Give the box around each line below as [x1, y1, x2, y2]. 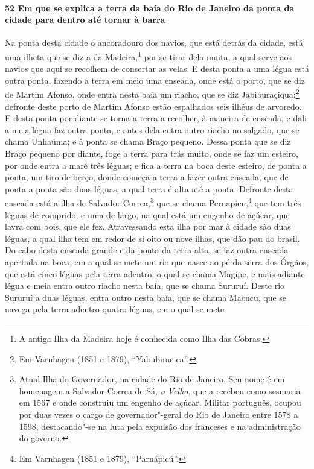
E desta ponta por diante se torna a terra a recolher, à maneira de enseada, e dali [5, 112, 307, 124]
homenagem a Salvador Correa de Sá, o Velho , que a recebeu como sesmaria [19, 384, 301, 397]
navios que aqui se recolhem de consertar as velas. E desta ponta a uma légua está [5, 62, 309, 75]
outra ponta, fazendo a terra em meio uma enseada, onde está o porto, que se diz [5, 74, 305, 86]
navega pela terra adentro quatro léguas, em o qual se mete [5, 303, 225, 315]
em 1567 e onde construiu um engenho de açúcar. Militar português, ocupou [19, 396, 301, 409]
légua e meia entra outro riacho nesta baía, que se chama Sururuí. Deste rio [5, 279, 285, 292]
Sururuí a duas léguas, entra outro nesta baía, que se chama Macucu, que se [5, 291, 287, 303]
